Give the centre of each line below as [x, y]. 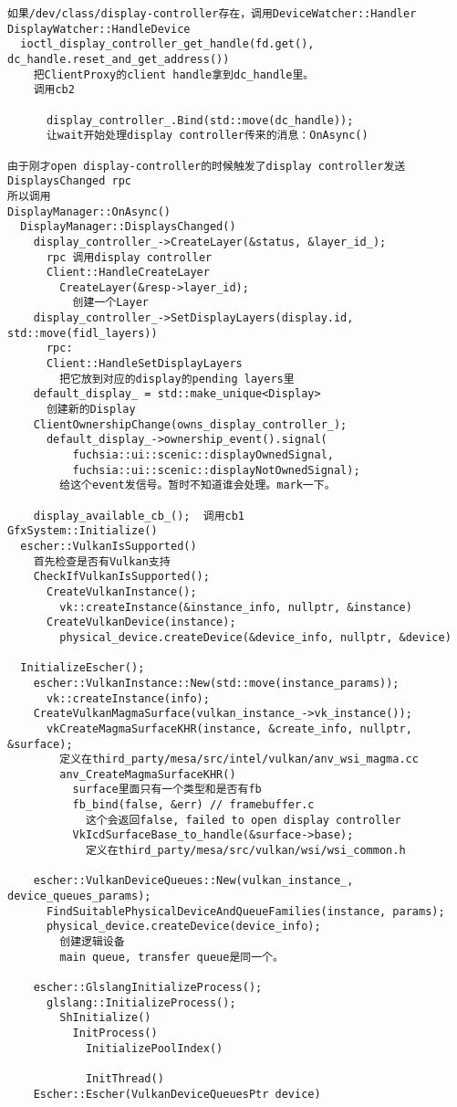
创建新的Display [91, 410]
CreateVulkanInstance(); [121, 591]
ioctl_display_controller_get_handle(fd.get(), [167, 44]
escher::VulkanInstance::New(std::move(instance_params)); [216, 683]
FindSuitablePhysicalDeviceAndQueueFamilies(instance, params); [245, 911]
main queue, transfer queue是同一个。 [171, 957]
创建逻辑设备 [92, 942]
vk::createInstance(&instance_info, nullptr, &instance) [236, 607]
